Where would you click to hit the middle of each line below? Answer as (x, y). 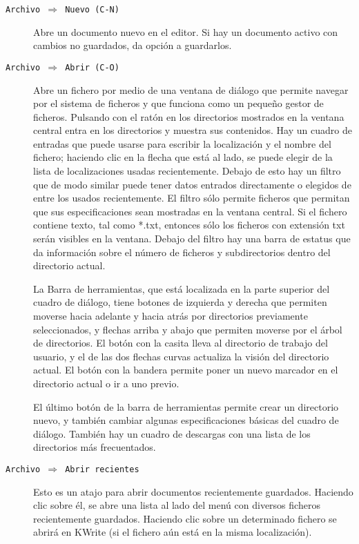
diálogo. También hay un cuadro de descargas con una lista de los (172, 433)
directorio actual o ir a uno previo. (106, 383)
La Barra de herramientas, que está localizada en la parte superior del (182, 288)
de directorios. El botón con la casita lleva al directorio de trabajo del (181, 343)
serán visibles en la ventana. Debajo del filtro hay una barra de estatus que (192, 239)
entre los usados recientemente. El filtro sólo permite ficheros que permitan (192, 198)
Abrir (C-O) (92, 67)
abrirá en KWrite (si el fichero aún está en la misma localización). (173, 532)
